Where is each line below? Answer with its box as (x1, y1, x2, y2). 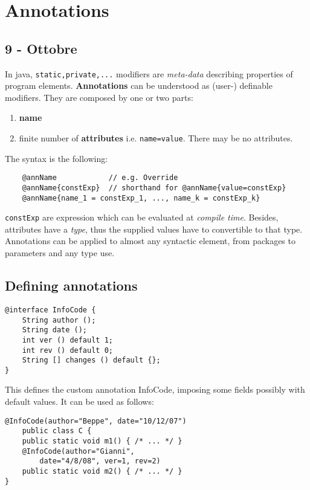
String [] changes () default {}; (22, 356, 161, 365)
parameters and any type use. (5, 247, 115, 259)
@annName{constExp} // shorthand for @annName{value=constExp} (22, 183, 286, 192)
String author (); (22, 315, 96, 324)
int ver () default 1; (22, 335, 113, 344)
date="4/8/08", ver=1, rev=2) (39, 457, 161, 466)
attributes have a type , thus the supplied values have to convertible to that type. (5, 222, 303, 235)
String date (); (22, 326, 88, 335)
